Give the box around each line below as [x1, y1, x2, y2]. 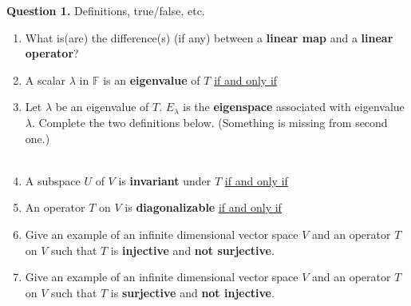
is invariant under [118, 172, 211, 189]
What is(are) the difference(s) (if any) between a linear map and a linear [25, 29, 393, 46]
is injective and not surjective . [110, 241, 275, 258]
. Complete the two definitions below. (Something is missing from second [31, 113, 388, 130]
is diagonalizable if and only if [124, 199, 282, 216]
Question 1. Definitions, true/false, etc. [6, 2, 205, 18]
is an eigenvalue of [103, 71, 200, 88]
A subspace [25, 172, 81, 189]
